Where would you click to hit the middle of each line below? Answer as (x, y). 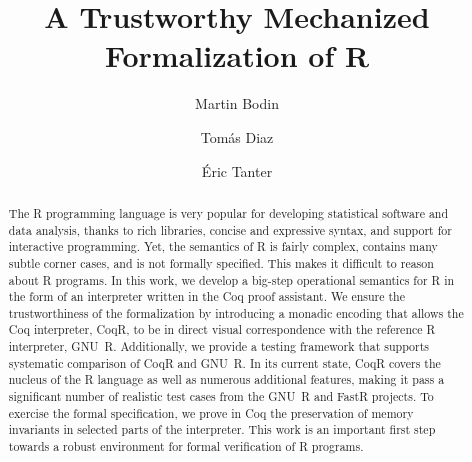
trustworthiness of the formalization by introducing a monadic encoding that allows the (236, 312)
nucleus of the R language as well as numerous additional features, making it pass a (226, 379)
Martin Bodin (237, 103)
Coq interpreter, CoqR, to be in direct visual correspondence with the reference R (222, 329)
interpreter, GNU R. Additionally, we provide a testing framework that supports (218, 346)
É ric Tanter (237, 170)
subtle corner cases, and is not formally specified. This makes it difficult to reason (221, 262)
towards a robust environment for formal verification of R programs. (186, 446)
